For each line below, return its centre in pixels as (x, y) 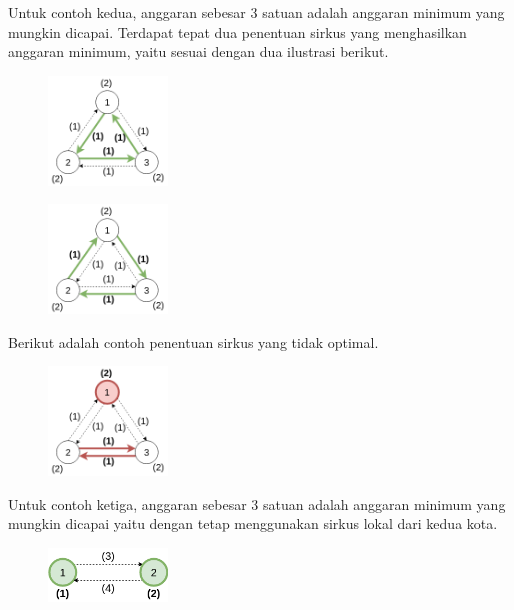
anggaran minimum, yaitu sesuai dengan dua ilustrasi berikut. (198, 51)
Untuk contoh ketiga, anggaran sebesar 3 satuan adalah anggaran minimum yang (257, 503)
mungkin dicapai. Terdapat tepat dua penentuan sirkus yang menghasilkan (237, 31)
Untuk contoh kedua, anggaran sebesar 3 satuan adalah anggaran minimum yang (256, 12)
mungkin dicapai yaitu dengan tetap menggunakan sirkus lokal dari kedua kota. (253, 523)
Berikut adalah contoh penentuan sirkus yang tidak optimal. (193, 341)
